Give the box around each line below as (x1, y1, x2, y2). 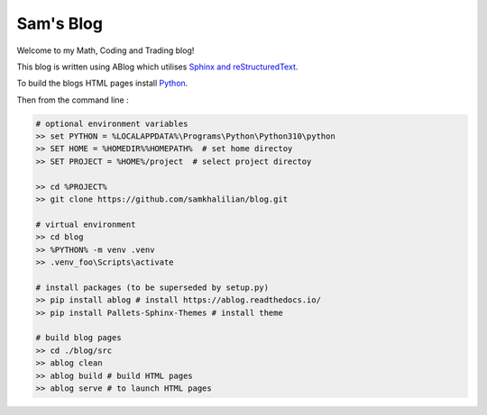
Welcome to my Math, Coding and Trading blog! (16, 45, 195, 56)
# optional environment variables (35, 118, 188, 129)
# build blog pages (35, 333, 122, 343)
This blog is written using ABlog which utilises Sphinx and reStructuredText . (16, 61, 299, 72)
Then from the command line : (16, 95, 130, 105)
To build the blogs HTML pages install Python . (16, 77, 188, 89)
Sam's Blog (16, 14, 104, 33)
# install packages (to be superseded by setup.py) (35, 282, 270, 293)
